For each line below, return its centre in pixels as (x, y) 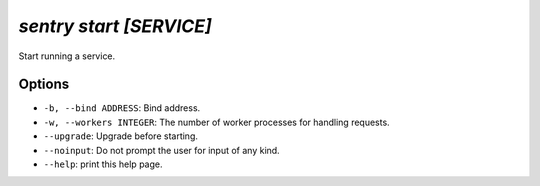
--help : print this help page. (103, 164)
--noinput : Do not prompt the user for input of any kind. (161, 150)
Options (44, 84)
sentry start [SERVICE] (115, 26)
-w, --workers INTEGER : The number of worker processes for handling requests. (216, 122)
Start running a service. (67, 56)
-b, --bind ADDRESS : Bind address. (122, 108)
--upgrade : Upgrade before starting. (121, 136)
